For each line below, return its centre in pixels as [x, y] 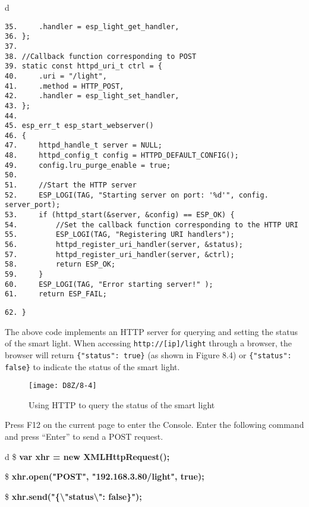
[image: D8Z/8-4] [63, 386]
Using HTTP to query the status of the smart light [122, 404]
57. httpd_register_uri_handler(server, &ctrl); [120, 254]
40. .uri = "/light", [56, 76]
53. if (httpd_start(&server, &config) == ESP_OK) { [120, 215]
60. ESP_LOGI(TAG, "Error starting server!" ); [109, 284]
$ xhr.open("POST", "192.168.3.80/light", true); [105, 476]
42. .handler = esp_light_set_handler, [92, 96]
